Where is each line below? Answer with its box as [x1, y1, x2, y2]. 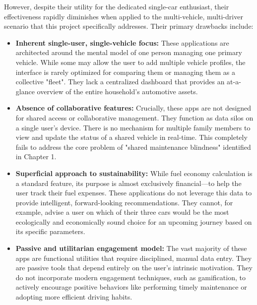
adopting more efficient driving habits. [15, 292, 132, 302]
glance [15, 86, 35, 96]
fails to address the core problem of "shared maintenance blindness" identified [15, 141, 251, 152]
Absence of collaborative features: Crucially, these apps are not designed [15, 103, 252, 113]
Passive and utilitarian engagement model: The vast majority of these [15, 243, 247, 253]
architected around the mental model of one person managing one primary [15, 47, 242, 58]
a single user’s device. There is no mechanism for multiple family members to [15, 122, 251, 132]
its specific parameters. [15, 226, 85, 237]
